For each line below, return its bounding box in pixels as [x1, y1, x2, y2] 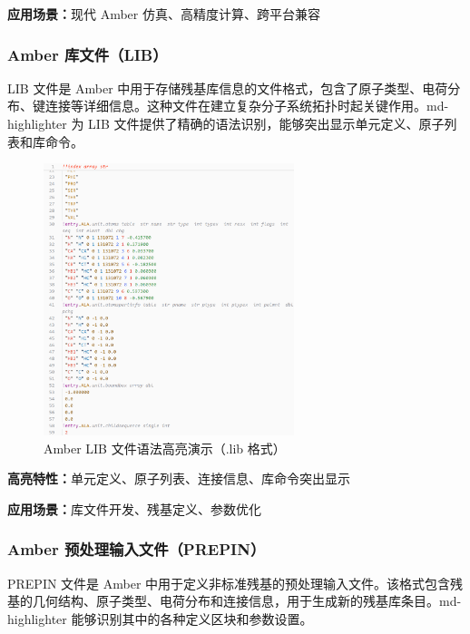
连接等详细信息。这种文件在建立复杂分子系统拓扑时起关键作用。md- [44, 96, 449, 115]
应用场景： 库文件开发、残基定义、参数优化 [7, 499, 261, 518]
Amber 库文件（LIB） [7, 43, 168, 65]
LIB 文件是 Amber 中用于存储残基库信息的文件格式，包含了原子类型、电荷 [7, 78, 448, 97]
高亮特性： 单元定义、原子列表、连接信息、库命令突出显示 [7, 469, 350, 488]
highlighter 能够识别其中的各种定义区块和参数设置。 [7, 609, 313, 628]
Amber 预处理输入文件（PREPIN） [7, 538, 266, 561]
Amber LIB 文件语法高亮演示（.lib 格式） [44, 438, 286, 457]
